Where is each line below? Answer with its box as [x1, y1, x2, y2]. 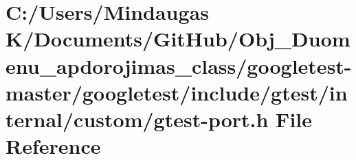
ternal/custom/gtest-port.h [5, 105, 269, 133]
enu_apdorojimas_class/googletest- [5, 51, 352, 79]
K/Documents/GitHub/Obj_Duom [5, 25, 351, 53]
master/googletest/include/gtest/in [5, 78, 348, 106]
